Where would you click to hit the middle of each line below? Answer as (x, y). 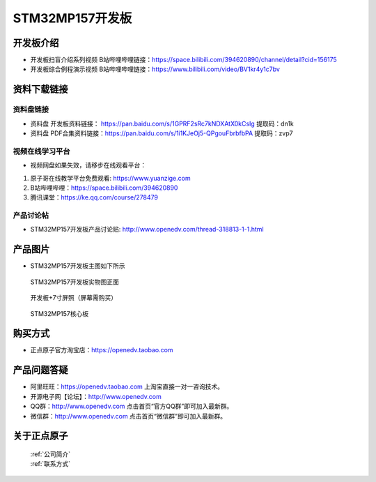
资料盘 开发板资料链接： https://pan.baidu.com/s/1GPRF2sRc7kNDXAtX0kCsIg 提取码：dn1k (162, 123)
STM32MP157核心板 (60, 313)
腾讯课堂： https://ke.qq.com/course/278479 (94, 197)
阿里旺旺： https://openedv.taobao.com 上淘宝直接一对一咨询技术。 (127, 386)
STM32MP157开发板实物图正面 (75, 282)
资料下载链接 (40, 90)
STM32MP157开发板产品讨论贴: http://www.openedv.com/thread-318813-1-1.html (147, 229)
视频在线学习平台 (41, 151)
